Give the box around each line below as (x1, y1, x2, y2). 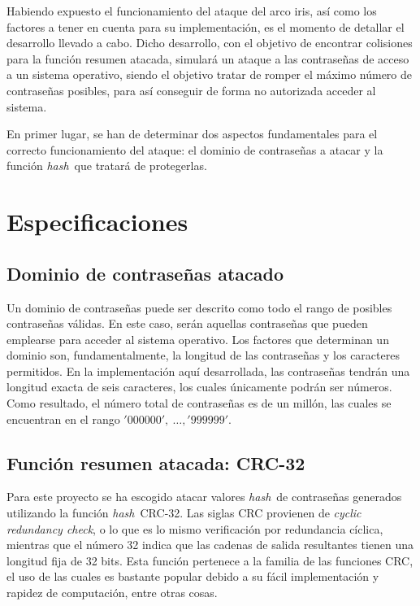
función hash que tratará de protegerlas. (6, 157, 207, 174)
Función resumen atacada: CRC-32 (6, 450, 305, 475)
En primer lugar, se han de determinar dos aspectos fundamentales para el (6, 125, 378, 142)
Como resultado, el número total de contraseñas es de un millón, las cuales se (6, 395, 392, 412)
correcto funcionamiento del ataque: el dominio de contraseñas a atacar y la (6, 141, 383, 158)
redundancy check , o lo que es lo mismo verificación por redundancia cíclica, (6, 520, 383, 537)
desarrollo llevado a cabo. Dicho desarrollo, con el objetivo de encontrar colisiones (6, 34, 413, 51)
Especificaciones (6, 205, 188, 238)
